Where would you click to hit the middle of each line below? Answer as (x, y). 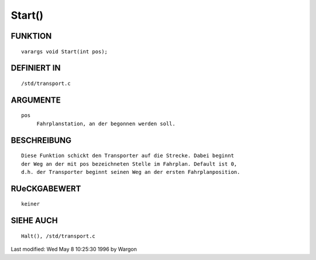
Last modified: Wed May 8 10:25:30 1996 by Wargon (74, 249)
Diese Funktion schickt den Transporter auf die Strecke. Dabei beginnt (128, 156)
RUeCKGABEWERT (46, 188)
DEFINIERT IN (36, 68)
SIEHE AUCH (34, 220)
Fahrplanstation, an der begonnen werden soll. (106, 124)
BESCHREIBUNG (41, 140)
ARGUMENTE (36, 100)
